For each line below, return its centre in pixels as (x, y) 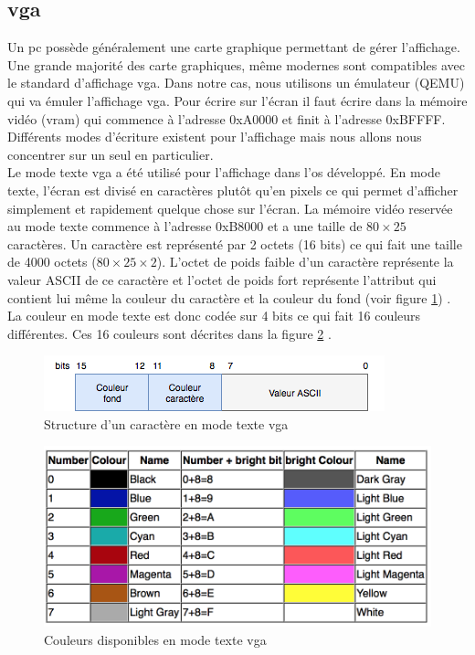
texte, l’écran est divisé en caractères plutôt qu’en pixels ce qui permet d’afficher (233, 190)
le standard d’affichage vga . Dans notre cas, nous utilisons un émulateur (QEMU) (236, 83)
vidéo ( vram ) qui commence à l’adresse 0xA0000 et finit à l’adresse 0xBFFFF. (227, 118)
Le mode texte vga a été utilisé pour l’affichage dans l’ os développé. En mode (224, 172)
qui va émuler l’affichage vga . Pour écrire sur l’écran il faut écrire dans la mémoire (237, 100)
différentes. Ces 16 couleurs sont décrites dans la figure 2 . (169, 333)
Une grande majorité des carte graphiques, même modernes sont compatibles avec (237, 64)
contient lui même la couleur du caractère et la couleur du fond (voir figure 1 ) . (229, 297)
